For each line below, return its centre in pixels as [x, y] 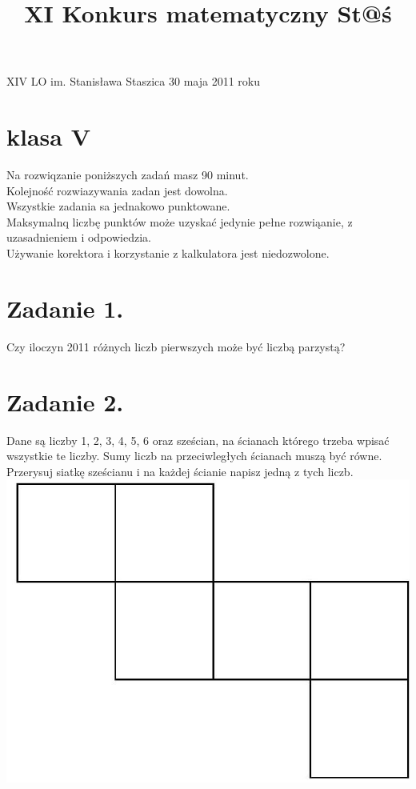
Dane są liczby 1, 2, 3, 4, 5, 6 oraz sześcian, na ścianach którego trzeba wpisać [198, 440]
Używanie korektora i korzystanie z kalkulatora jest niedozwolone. [168, 253]
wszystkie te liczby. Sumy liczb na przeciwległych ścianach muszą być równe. [194, 456]
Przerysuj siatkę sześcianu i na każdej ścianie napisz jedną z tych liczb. [180, 471]
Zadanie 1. [65, 308]
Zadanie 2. [65, 401]
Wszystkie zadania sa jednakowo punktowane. [118, 206]
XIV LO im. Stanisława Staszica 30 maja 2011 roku [133, 81]
